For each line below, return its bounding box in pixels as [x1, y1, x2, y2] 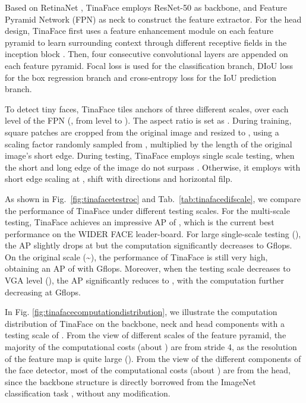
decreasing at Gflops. [5, 285, 81, 298]
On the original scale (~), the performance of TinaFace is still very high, [5, 250, 268, 263]
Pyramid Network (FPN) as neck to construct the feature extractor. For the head [5, 12, 302, 25]
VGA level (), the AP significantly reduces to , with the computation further [5, 274, 284, 286]
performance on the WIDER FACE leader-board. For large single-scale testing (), [5, 227, 301, 240]
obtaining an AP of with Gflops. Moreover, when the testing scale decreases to [5, 262, 291, 275]
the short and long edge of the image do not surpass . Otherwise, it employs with [5, 160, 301, 173]
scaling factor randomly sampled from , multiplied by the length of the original [5, 137, 292, 150]
